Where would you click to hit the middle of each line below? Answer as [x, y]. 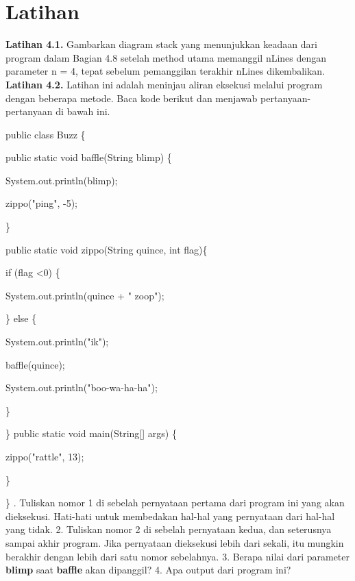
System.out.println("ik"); [57, 342]
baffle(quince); [35, 364]
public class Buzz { [46, 134]
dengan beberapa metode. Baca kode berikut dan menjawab [132, 98]
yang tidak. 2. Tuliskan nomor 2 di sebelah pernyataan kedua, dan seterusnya [169, 529]
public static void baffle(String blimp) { [89, 157]
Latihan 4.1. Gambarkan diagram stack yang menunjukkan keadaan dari [161, 44]
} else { [21, 318]
